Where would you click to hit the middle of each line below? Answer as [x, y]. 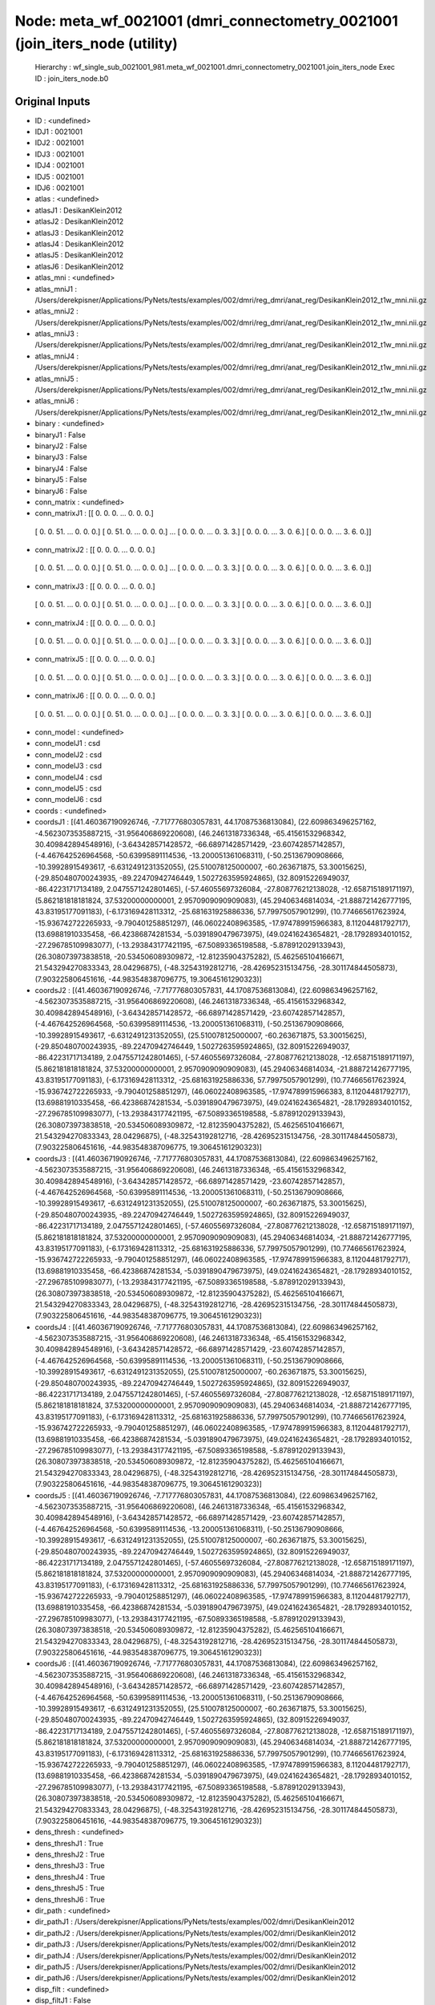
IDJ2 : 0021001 [59, 143]
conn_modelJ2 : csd [68, 755]
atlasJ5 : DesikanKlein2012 [79, 255]
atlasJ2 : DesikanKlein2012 [79, 221]
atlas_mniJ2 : [57, 311]
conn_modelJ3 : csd [68, 766]
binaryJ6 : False [61, 491]
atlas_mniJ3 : [57, 334]
